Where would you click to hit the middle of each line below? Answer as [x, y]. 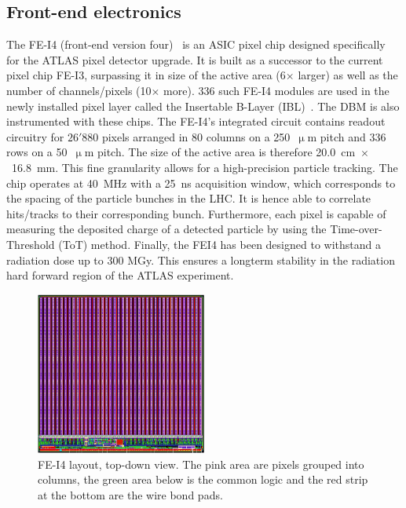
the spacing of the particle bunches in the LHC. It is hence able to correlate [189, 198]
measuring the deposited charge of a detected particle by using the [166, 229]
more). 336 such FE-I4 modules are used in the [276, 90]
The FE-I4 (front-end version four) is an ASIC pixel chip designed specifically [196, 44]
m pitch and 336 [347, 136]
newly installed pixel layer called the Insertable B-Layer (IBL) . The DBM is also [203, 106]
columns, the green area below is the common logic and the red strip [203, 479]
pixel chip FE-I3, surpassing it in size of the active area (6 [146, 75]
